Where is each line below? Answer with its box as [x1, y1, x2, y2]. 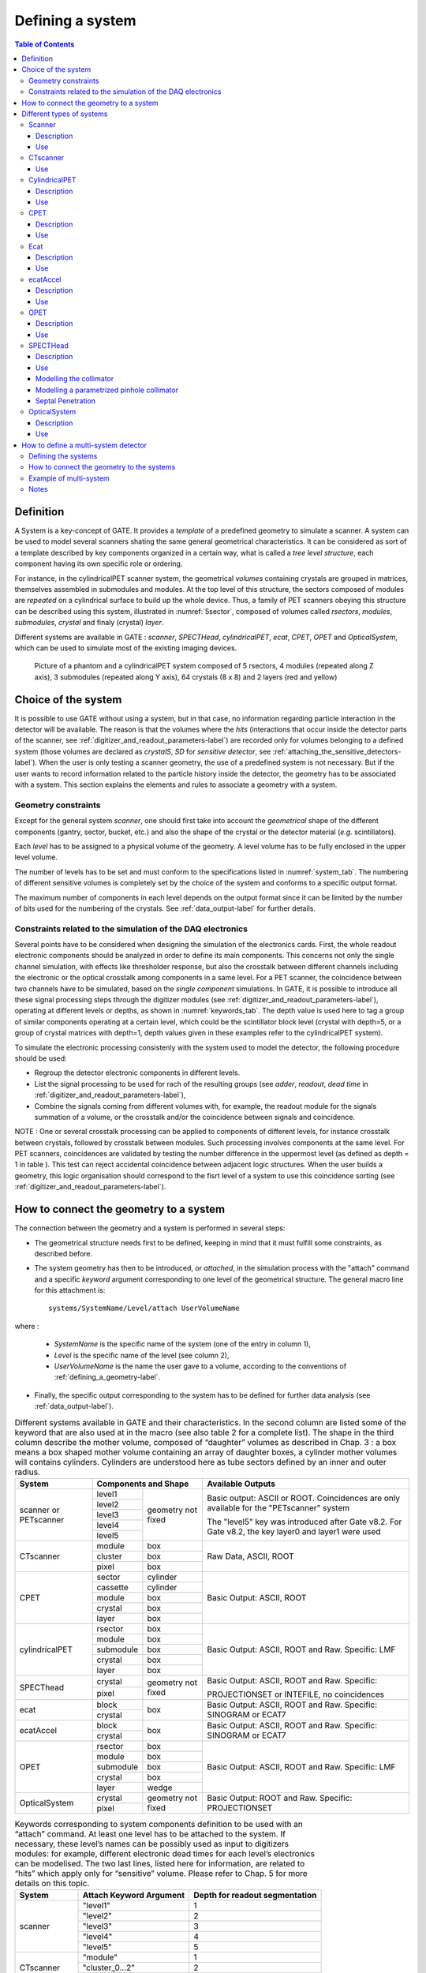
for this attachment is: [34, 1286, 106, 1295]
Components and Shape [96, 1478, 189, 1489]
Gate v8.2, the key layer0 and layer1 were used [207, 1526, 381, 1537]
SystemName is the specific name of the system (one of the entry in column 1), [54, 1339, 311, 1349]
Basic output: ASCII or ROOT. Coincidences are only [207, 1492, 400, 1503]
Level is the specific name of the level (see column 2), [54, 1350, 230, 1360]
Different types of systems [21, 109, 108, 118]
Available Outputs [207, 1478, 276, 1489]
